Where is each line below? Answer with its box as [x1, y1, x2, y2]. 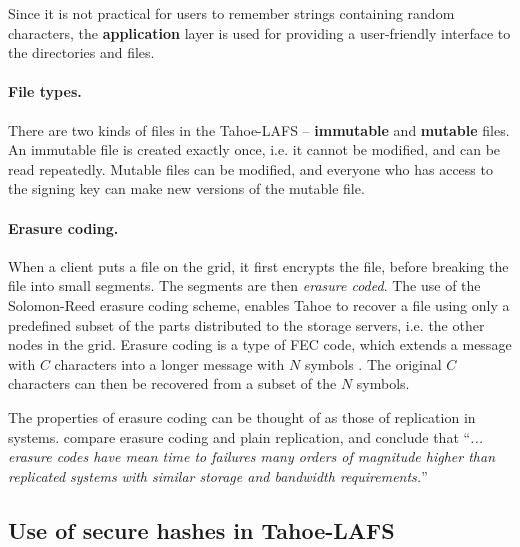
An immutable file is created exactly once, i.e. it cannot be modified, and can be [8, 139, 501, 160]
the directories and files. [8, 42, 155, 63]
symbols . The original [304, 353, 442, 374]
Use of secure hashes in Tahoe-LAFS [8, 514, 395, 545]
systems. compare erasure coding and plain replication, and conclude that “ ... [8, 426, 483, 447]
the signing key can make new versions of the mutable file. [8, 178, 365, 199]
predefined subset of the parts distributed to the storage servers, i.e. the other [8, 314, 485, 335]
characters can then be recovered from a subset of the [8, 373, 337, 394]
